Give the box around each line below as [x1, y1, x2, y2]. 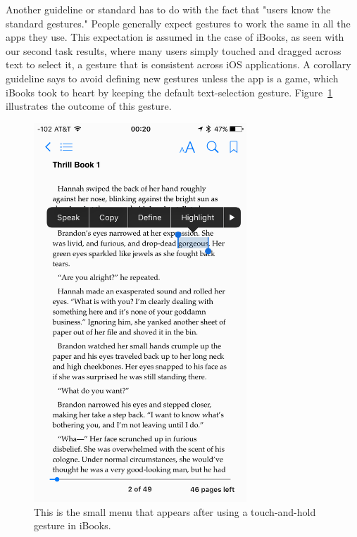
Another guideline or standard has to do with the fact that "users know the [6, 2, 331, 16]
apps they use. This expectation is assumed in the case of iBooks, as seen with [6, 30, 344, 44]
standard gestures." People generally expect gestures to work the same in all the [6, 15, 351, 30]
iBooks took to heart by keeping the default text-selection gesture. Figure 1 [6, 84, 333, 99]
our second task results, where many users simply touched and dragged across [6, 43, 342, 58]
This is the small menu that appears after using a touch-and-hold [34, 504, 316, 519]
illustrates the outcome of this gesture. [6, 99, 172, 113]
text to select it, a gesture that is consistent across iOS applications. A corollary [6, 57, 351, 72]
